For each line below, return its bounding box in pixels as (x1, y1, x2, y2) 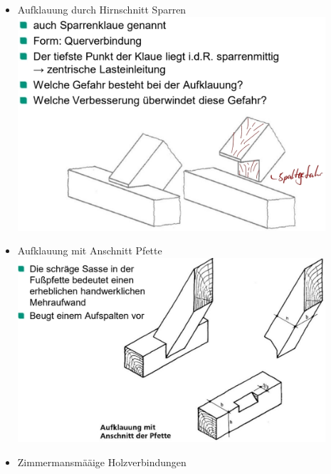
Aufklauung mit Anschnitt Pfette (17, 243, 162, 258)
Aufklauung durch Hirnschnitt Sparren (17, 2, 186, 16)
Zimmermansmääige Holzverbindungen (17, 454, 186, 469)
